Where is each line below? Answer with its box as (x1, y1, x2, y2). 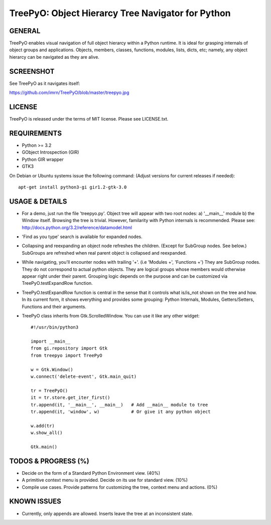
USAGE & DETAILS (9, 197, 67, 205)
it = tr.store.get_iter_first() (31, 395, 110, 400)
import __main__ (31, 339, 71, 344)
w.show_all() (31, 430, 63, 436)
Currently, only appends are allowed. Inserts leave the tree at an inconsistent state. (22, 510, 193, 516)
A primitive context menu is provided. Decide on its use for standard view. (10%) (22, 477, 188, 483)
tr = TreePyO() (31, 387, 68, 393)
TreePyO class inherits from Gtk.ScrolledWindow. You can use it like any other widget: (22, 312, 200, 319)
